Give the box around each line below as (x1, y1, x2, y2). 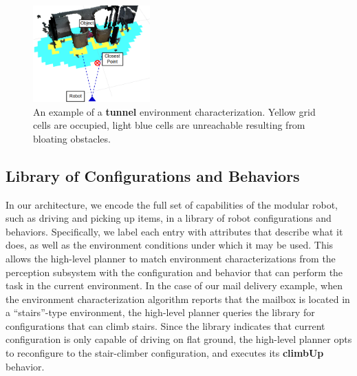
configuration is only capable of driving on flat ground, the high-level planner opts (6, 332, 352, 346)
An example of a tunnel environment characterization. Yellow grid (33, 104, 316, 118)
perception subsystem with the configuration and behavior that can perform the (6, 264, 343, 279)
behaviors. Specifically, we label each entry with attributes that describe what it (6, 224, 343, 238)
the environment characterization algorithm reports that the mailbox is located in (6, 291, 350, 306)
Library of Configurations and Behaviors (6, 165, 300, 186)
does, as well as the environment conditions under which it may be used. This (6, 238, 334, 252)
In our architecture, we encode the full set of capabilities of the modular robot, (6, 197, 338, 211)
